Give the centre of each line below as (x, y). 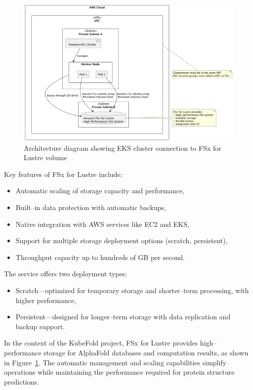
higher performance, (46, 300)
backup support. (40, 326)
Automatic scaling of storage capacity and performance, (100, 191)
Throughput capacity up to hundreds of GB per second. (100, 257)
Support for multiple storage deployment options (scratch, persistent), (122, 240)
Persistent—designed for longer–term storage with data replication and (123, 317)
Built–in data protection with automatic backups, (91, 207)
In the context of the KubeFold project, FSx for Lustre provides (101, 343)
